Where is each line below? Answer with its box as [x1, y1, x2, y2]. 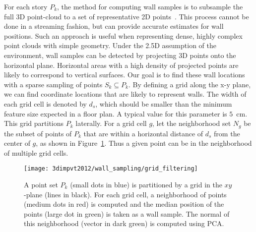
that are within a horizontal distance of [83, 128, 203, 138]
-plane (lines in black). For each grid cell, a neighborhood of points [24, 189, 227, 199]
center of [4, 138, 30, 148]
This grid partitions [4, 118, 64, 128]
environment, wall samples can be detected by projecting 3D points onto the [4, 50, 236, 60]
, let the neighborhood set [152, 118, 231, 128]
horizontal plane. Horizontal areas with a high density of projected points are [4, 59, 239, 70]
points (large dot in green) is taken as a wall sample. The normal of [24, 208, 230, 219]
